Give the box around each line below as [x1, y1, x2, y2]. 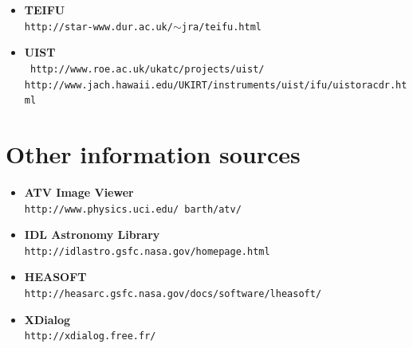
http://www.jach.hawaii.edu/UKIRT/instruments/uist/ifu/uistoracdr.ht [24, 79, 407, 91]
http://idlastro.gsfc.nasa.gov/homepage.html [24, 245, 270, 257]
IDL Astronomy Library [24, 226, 160, 243]
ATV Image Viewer [24, 183, 134, 200]
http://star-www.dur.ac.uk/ [24, 21, 173, 33]
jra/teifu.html [181, 21, 262, 33]
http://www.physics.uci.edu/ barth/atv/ [24, 203, 242, 215]
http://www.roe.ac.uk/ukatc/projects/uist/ [29, 63, 265, 75]
